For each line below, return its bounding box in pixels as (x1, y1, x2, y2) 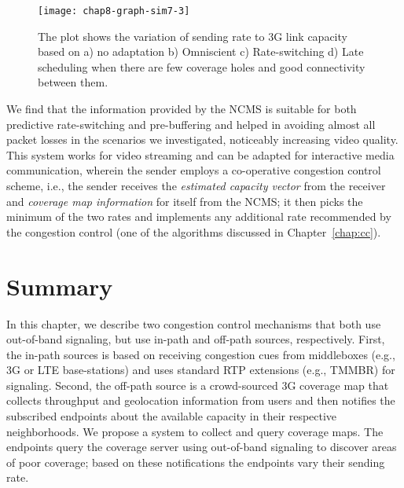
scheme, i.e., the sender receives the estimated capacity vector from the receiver (6, 178, 386, 193)
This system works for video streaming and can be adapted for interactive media (6, 146, 395, 163)
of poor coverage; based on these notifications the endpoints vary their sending (6, 453, 385, 470)
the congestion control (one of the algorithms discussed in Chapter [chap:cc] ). (6, 223, 381, 240)
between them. (38, 74, 108, 90)
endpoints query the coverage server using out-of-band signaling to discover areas (6, 438, 397, 455)
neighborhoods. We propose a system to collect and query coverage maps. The (6, 423, 384, 439)
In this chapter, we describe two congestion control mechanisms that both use (6, 315, 381, 332)
